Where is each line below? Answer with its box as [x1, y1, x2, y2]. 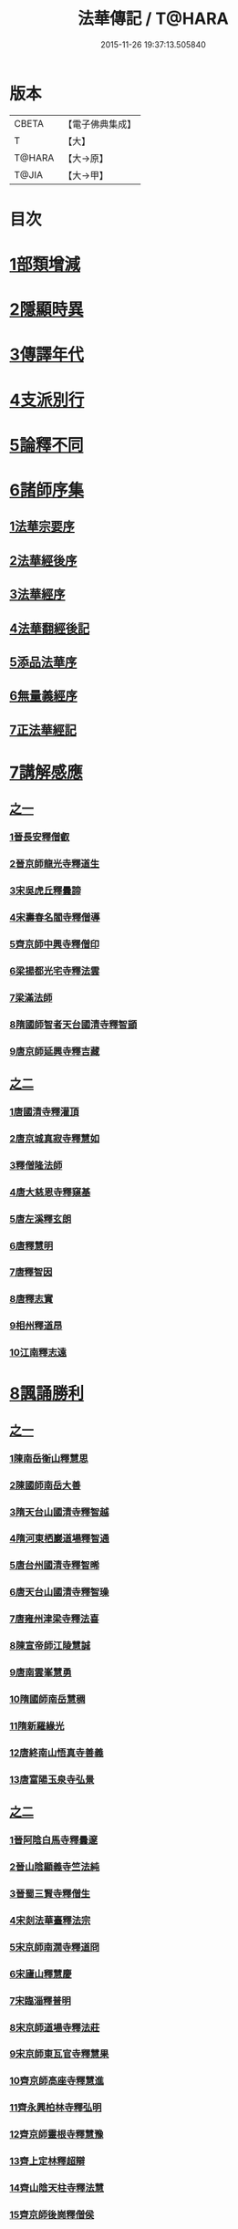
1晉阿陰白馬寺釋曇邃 [9, 1834, 98, 1847]
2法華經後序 [9, 553, 78, 568]
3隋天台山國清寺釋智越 [9, 1505, 109, 1518]
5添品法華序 [9, 654, 78, 670]
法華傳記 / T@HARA [77, 8, 230, 29]
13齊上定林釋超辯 [9, 2155, 86, 2168]
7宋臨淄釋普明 [9, 1995, 71, 2007]
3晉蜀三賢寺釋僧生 [9, 1887, 91, 1900]
